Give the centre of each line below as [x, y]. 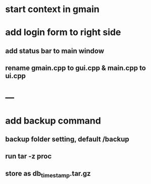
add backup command [53, 121]
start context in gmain [53, 9]
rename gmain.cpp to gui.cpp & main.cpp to [76, 68]
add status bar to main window [55, 51]
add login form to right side [63, 33]
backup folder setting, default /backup [67, 139]
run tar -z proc [29, 157]
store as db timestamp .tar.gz [48, 174]
